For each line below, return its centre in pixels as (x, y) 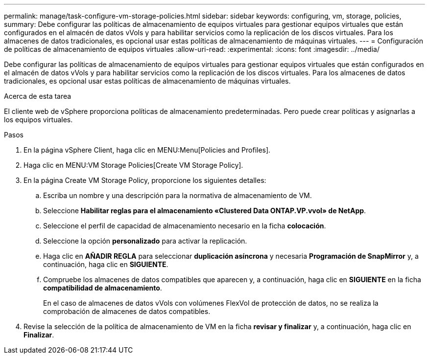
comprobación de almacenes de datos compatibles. (127, 311)
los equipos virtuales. (38, 120)
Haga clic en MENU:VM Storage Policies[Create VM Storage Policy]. (133, 165)
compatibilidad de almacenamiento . (103, 288)
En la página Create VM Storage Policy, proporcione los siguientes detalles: (145, 180)
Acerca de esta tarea (38, 96)
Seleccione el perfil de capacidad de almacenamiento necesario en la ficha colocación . (185, 226)
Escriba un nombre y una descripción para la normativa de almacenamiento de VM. (178, 195)
